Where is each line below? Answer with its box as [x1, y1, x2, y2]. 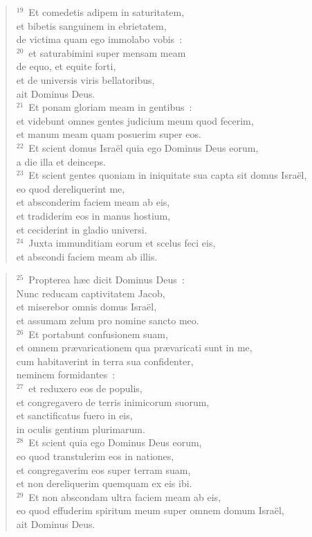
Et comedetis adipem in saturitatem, [28, 5, 185, 19]
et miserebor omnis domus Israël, [16, 299, 157, 314]
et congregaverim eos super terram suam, [16, 462, 191, 477]
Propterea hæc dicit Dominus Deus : [28, 272, 185, 287]
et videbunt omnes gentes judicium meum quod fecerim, [16, 113, 254, 127]
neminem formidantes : [16, 367, 116, 382]
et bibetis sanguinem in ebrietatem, [16, 18, 167, 33]
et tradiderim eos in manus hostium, [16, 208, 171, 222]
